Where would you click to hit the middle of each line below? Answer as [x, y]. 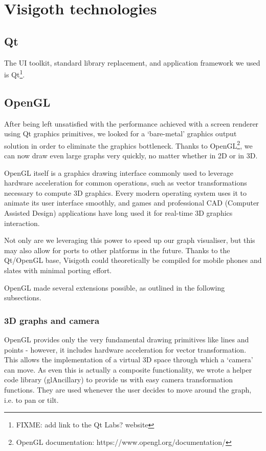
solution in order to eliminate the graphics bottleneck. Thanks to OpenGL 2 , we [128, 145]
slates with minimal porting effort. [58, 270]
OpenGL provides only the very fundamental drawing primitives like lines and [127, 339]
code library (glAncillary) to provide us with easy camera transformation [118, 380]
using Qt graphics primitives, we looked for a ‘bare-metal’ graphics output [120, 134]
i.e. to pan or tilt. [31, 399]
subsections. [23, 298]
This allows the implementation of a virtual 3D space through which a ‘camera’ [129, 360]
